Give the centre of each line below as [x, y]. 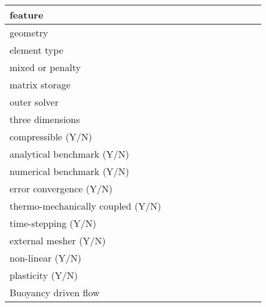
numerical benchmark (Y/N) [70, 171]
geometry [29, 33]
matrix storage [40, 85]
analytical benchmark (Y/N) [70, 154]
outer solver [34, 102]
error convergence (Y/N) [61, 188]
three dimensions [45, 119]
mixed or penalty [45, 67]
